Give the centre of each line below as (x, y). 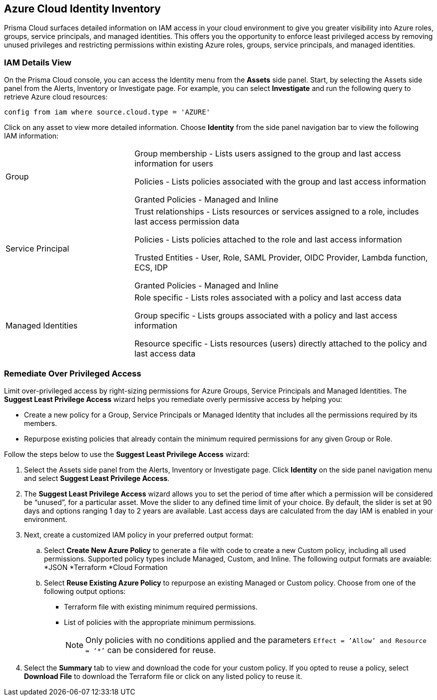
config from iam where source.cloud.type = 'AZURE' (107, 112)
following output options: (85, 591)
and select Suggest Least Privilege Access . (97, 478)
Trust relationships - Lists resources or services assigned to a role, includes (277, 212)
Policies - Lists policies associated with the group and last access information (280, 182)
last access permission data (187, 222)
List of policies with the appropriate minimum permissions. (160, 622)
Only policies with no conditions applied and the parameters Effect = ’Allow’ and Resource (256, 640)
